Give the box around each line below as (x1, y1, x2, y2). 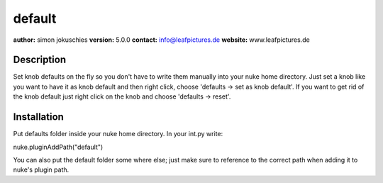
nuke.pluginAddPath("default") (13, 143, 104, 151)
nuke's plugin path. (13, 165, 70, 174)
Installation (13, 111, 64, 123)
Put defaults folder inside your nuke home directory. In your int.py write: (13, 130, 223, 138)
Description (13, 54, 67, 66)
